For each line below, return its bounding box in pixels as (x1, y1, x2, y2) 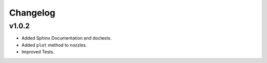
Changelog (9, 7, 55, 18)
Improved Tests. (21, 49, 54, 55)
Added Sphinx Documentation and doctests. (21, 35, 112, 41)
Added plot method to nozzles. (21, 42, 88, 48)
